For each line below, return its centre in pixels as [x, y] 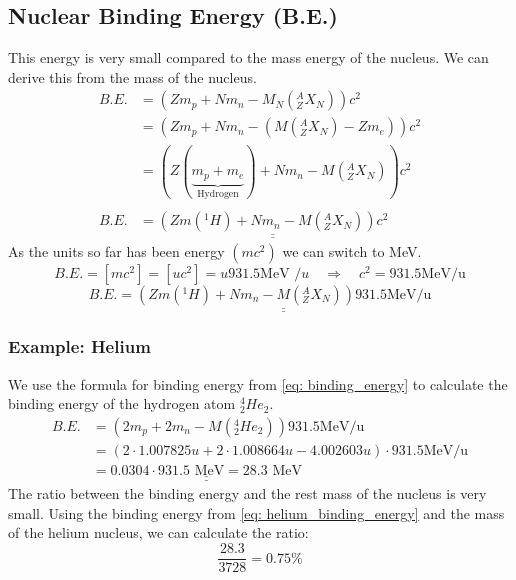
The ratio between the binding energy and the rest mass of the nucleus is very [247, 493]
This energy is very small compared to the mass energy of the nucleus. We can [248, 57]
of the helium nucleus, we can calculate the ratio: [158, 532]
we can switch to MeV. [352, 250]
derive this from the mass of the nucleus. [132, 76]
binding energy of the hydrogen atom [122, 403]
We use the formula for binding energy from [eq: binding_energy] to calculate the [258, 383]
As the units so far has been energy [116, 250]
